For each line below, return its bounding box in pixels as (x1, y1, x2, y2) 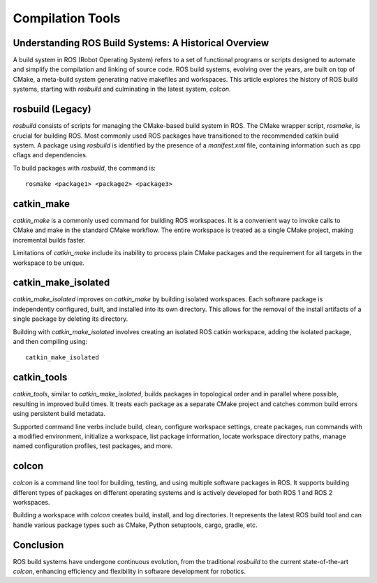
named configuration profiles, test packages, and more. (13, 442, 173, 450)
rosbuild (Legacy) (13, 103, 91, 115)
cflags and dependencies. (13, 151, 88, 159)
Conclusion (13, 539, 64, 551)
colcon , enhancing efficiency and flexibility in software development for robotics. (13, 567, 246, 576)
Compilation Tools (13, 10, 121, 26)
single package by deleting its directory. (13, 315, 128, 323)
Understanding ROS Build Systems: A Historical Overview (13, 37, 269, 49)
